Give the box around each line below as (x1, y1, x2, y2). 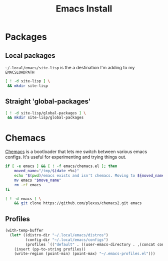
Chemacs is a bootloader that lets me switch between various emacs (5, 149, 147, 155)
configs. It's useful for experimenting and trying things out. (5, 154, 126, 160)
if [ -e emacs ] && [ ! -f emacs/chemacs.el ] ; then (5, 164, 117, 169)
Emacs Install (55, 3, 112, 15)
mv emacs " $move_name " (14, 178, 61, 183)
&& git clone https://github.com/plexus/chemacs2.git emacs (14, 201, 142, 206)
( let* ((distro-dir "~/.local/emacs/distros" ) (9, 232, 108, 237)
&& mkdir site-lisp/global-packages (7, 115, 84, 120)
